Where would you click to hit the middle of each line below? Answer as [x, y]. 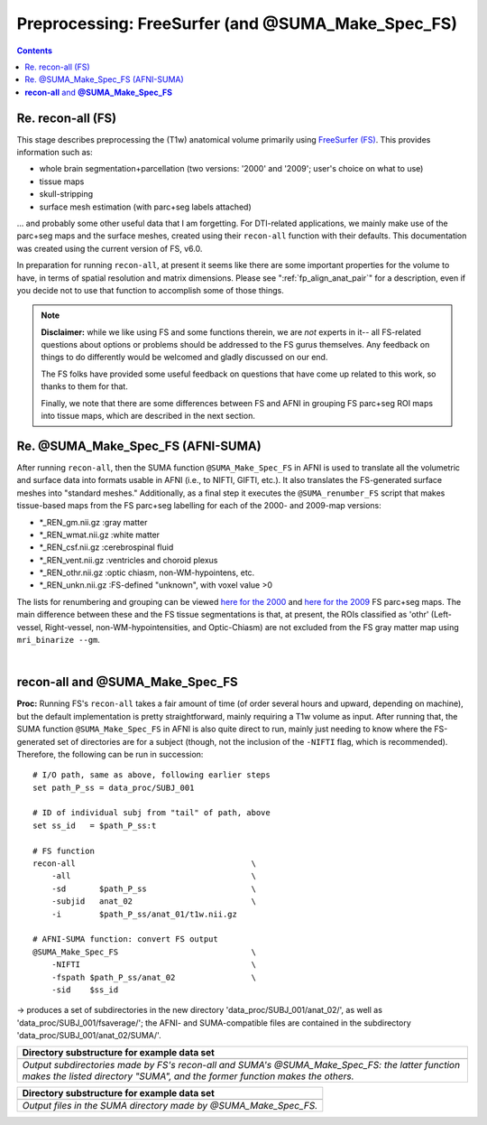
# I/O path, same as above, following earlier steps [152, 775]
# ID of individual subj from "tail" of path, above [152, 813]
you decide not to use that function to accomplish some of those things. [150, 290]
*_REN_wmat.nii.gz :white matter [100, 535]
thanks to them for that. [84, 386]
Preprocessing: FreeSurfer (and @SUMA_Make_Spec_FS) [237, 23]
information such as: [55, 153]
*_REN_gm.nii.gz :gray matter [93, 522]
